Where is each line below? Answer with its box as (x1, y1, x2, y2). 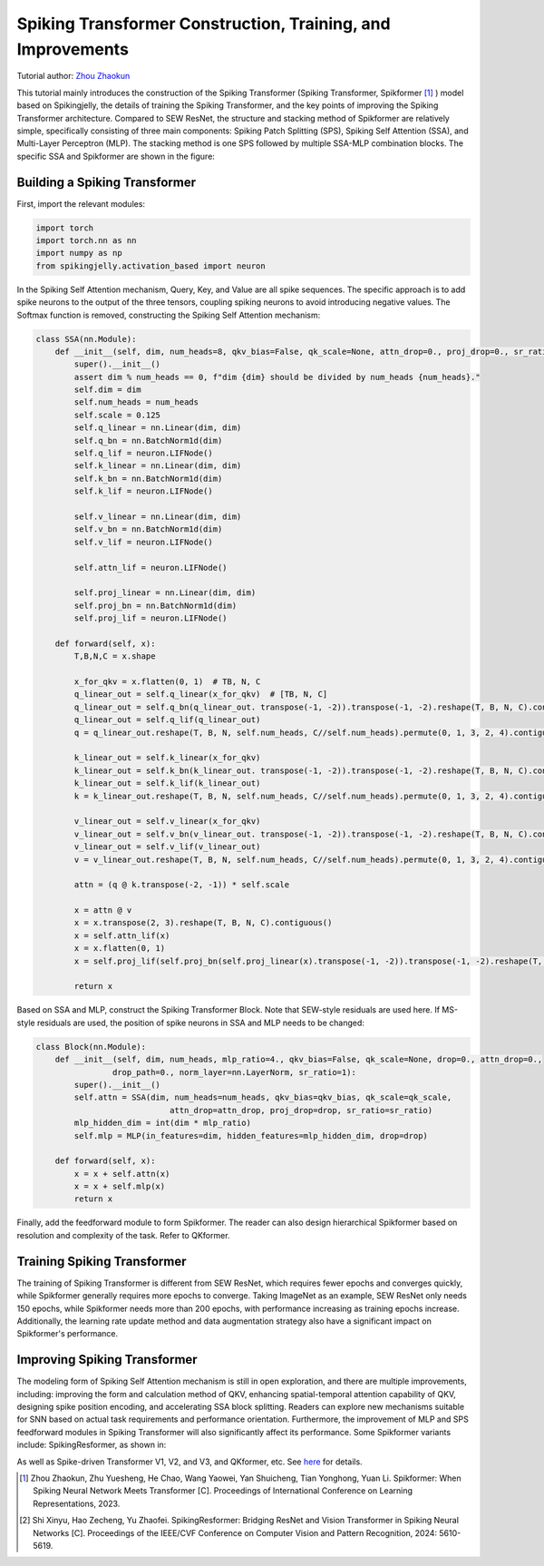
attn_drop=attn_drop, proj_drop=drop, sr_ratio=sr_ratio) (169, 1105, 433, 1115)
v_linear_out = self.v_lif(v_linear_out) (73, 842, 261, 852)
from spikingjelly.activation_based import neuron (35, 260, 267, 271)
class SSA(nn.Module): (35, 334, 137, 344)
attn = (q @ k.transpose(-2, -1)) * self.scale (73, 880, 290, 890)
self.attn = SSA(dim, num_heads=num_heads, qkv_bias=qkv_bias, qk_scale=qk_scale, (73, 1092, 452, 1102)
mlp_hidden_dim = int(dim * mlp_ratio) (73, 1118, 251, 1129)
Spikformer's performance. (16, 1328, 118, 1339)
